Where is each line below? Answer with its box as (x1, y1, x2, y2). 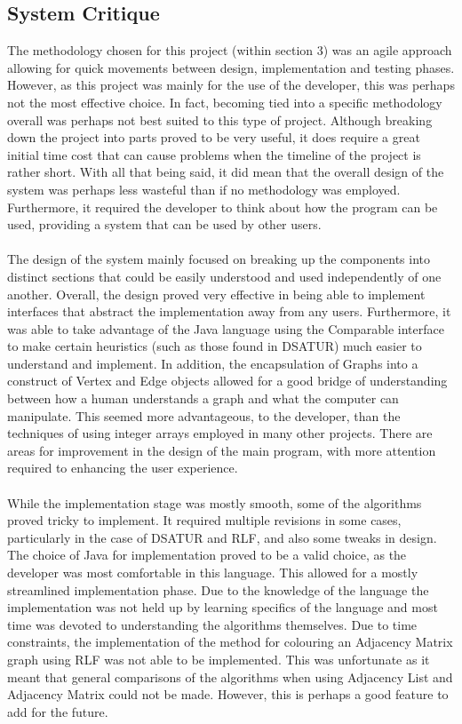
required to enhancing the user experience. (7, 458, 238, 477)
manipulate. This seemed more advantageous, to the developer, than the (7, 406, 401, 425)
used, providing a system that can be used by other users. (7, 215, 322, 234)
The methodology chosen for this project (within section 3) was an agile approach (7, 41, 452, 60)
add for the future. (7, 702, 108, 720)
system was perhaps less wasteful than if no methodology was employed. (7, 179, 401, 198)
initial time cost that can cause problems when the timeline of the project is (7, 145, 421, 163)
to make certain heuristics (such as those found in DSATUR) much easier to (7, 337, 422, 355)
